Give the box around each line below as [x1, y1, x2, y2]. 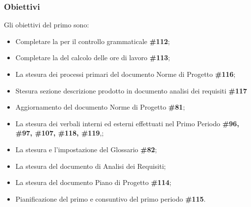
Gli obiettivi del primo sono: [4, 20, 89, 30]
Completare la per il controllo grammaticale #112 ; [15, 36, 170, 46]
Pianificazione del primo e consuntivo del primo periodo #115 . [15, 193, 206, 204]
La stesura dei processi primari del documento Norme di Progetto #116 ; [15, 69, 236, 79]
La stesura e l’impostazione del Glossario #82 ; [15, 144, 157, 154]
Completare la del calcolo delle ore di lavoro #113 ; [15, 52, 170, 63]
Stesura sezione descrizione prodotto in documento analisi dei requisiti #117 [15, 85, 247, 95]
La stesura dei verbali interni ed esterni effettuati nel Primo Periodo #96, [15, 118, 239, 128]
